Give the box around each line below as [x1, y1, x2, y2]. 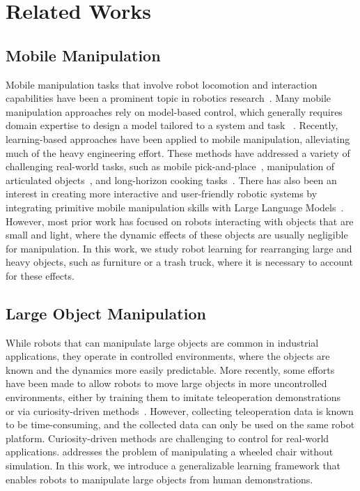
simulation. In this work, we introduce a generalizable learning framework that [6, 458, 341, 473]
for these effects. [6, 268, 75, 282]
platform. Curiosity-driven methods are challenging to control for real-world [6, 430, 329, 445]
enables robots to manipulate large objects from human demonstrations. [6, 471, 313, 486]
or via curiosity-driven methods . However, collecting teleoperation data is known [6, 403, 354, 418]
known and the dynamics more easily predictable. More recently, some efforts [6, 362, 335, 377]
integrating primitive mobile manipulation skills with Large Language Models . [6, 199, 344, 214]
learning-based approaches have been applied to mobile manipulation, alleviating [6, 131, 350, 146]
